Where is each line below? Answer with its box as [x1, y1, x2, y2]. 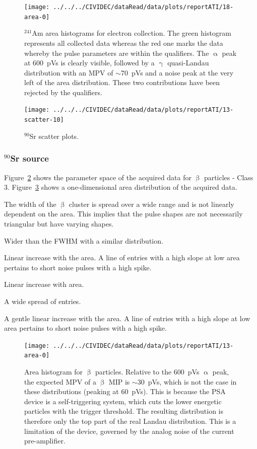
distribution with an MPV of [24, 67, 113, 78]
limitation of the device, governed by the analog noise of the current [24, 425, 234, 436]
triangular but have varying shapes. [4, 218, 114, 229]
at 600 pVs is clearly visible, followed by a [24, 57, 155, 68]
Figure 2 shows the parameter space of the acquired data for [4, 172, 192, 182]
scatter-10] [24, 116, 64, 124]
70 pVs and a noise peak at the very [121, 67, 234, 78]
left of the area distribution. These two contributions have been [24, 77, 220, 88]
